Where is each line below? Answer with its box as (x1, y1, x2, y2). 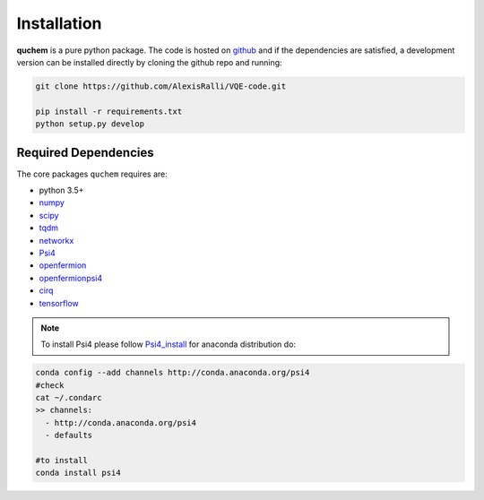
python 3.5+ (39, 185, 84, 195)
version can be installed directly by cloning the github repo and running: (16, 56, 282, 67)
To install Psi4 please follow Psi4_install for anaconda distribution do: (40, 339, 296, 349)
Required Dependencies (16, 144, 154, 160)
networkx (39, 235, 74, 246)
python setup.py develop (35, 119, 145, 129)
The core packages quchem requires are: (16, 168, 168, 179)
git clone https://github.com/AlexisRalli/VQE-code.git (35, 81, 287, 91)
